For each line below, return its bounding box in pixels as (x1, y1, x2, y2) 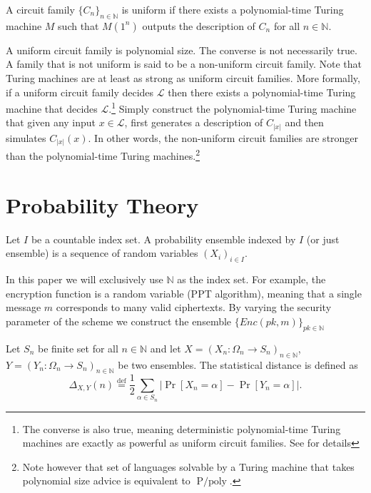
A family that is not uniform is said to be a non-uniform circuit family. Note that (6, 56, 362, 71)
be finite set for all (38, 340, 118, 355)
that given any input (6, 115, 96, 130)
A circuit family (6, 2, 75, 16)
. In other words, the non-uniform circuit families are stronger (88, 130, 359, 145)
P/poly (196, 477, 227, 487)
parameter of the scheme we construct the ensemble (6, 314, 232, 328)
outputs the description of (142, 18, 255, 33)
